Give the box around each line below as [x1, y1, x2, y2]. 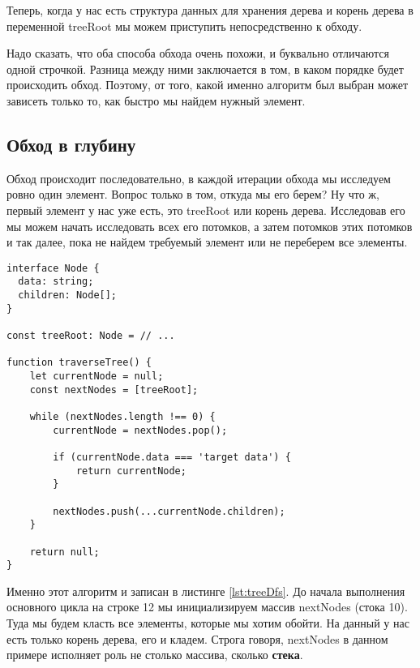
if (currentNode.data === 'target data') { [53, 451, 291, 463]
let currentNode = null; [29, 370, 164, 382]
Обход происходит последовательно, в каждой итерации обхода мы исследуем [6, 169, 391, 186]
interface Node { [6, 262, 100, 274]
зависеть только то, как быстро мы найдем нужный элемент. [6, 92, 306, 109]
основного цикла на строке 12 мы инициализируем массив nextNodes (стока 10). [6, 598, 408, 615]
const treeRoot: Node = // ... [6, 330, 175, 342]
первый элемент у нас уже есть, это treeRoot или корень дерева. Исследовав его [6, 201, 405, 218]
